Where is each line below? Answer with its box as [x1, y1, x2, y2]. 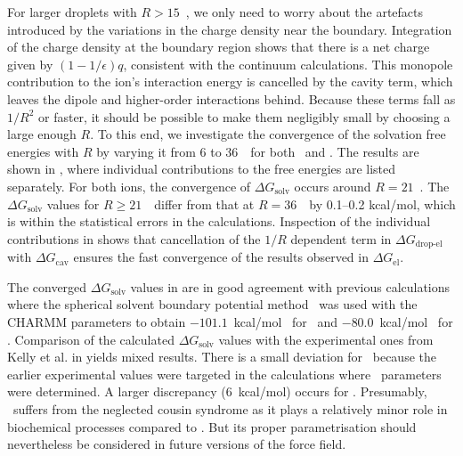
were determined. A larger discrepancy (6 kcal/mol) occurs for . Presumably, [7, 382, 427, 401]
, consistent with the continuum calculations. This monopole [123, 54, 453, 73]
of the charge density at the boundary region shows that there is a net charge [7, 37, 430, 56]
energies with [7, 142, 79, 160]
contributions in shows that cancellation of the [7, 229, 261, 248]
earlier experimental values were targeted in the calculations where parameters [7, 364, 442, 383]
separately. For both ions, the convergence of [7, 176, 251, 195]
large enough [7, 125, 77, 143]
